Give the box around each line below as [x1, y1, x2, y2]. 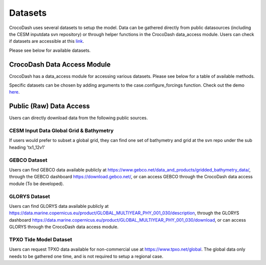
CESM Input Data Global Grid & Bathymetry [9, 127, 114, 134]
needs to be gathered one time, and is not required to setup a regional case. [9, 253, 164, 259]
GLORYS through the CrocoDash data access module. [9, 224, 119, 230]
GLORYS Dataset [9, 193, 50, 199]
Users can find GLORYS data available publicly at [9, 203, 109, 209]
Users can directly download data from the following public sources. [9, 115, 148, 121]
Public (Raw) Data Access [9, 102, 90, 110]
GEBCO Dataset [9, 157, 48, 164]
